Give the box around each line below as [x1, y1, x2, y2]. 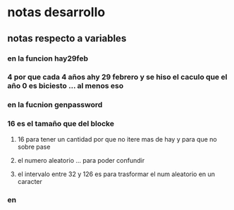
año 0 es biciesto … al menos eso [7, 81, 124, 91]
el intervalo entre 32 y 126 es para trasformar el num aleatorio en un [17, 170, 216, 178]
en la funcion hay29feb [7, 54, 89, 63]
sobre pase [17, 142, 51, 151]
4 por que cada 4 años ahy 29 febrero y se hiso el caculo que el [7, 72, 228, 82]
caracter [17, 177, 42, 185]
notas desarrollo [7, 4, 106, 20]
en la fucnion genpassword [7, 100, 103, 110]
